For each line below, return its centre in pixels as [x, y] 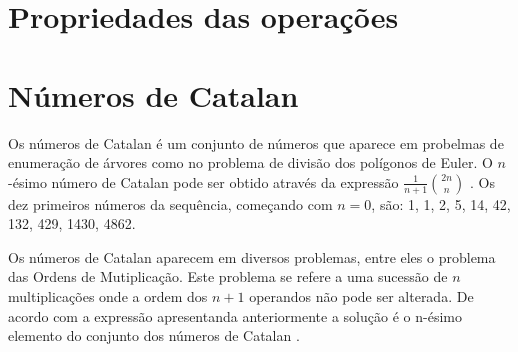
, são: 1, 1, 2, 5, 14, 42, [441, 203]
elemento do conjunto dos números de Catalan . [154, 335]
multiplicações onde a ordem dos [108, 296]
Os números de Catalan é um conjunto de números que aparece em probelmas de [256, 142]
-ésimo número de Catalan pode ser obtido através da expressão [203, 181]
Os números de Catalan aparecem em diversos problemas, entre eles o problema [252, 256]
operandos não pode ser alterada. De [361, 296]
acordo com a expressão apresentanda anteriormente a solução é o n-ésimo [235, 315]
